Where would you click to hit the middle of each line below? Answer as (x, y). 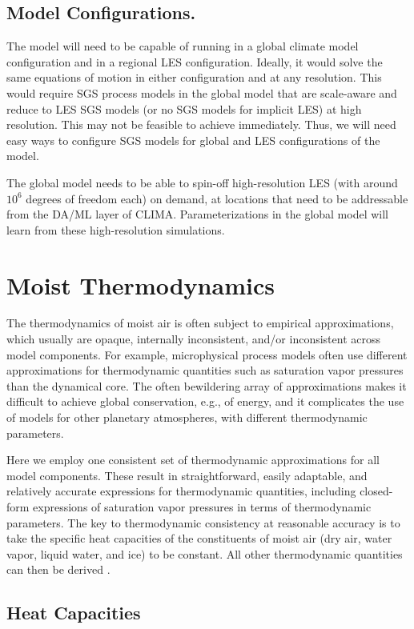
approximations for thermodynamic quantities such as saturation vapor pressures (205, 370)
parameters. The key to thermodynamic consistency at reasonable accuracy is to (203, 522)
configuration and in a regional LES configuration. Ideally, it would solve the (195, 61)
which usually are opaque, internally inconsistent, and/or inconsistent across (193, 339)
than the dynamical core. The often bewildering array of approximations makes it (207, 385)
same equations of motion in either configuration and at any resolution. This (194, 77)
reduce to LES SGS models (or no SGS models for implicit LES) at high (184, 108)
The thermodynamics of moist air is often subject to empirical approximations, (200, 323)
